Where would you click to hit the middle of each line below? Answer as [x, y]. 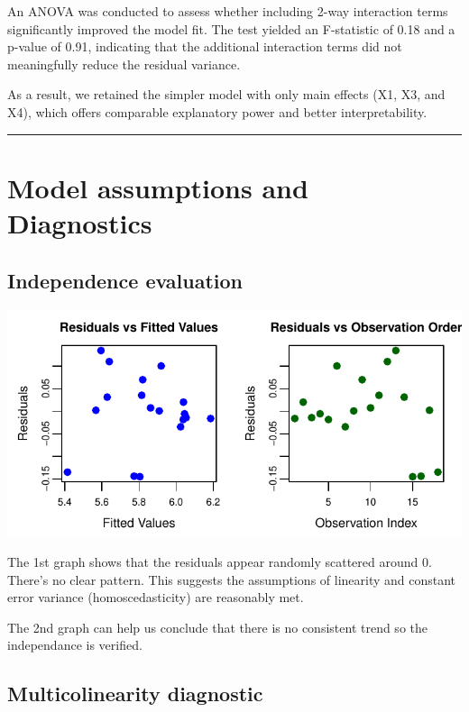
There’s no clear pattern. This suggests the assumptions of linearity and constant [232, 579]
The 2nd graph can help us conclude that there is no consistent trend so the [217, 627]
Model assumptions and [158, 187]
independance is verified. [75, 645]
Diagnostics [80, 222]
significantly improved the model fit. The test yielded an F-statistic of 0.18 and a [231, 28]
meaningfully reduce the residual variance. [124, 64]
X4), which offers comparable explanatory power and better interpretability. [217, 111]
